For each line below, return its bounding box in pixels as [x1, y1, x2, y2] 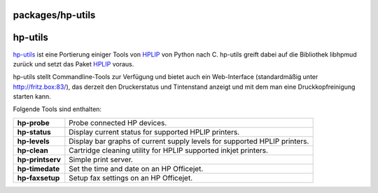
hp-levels [17, 136, 50, 146]
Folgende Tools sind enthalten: [13, 105, 101, 113]
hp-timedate [17, 164, 60, 173]
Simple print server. [69, 155, 133, 164]
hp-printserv [17, 155, 61, 164]
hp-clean [17, 145, 48, 155]
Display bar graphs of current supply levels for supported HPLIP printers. [69, 136, 309, 146]
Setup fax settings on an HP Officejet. [69, 173, 193, 183]
